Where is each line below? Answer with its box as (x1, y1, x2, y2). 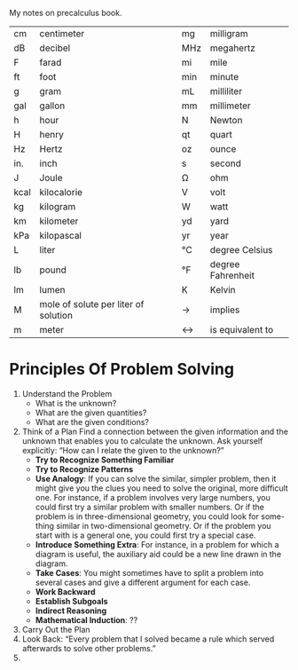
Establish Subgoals (35, 595, 108, 606)
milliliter (209, 85, 242, 97)
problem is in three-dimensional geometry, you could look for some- (35, 510, 286, 522)
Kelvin (209, 284, 236, 296)
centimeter (39, 28, 85, 39)
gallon (39, 99, 66, 112)
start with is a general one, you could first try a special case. (35, 530, 256, 540)
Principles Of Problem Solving (9, 359, 235, 380)
